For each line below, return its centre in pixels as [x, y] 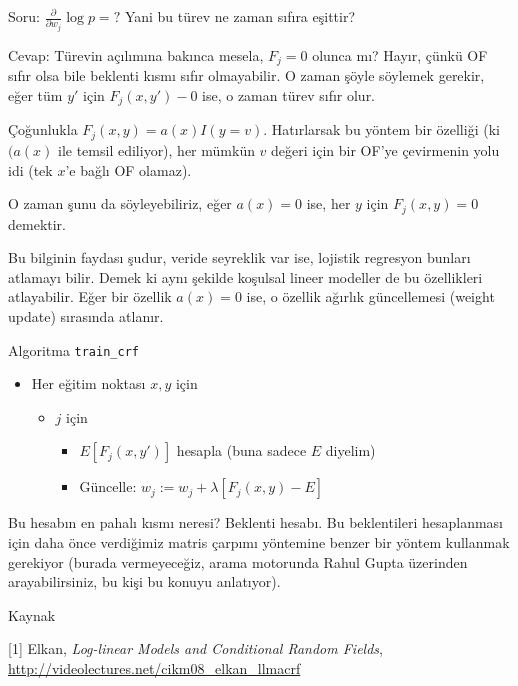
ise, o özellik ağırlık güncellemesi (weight [370, 296]
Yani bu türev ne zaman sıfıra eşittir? [240, 16]
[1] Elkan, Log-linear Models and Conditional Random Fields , [195, 648]
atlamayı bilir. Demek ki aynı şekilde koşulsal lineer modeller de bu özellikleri [245, 276]
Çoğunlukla [43, 129]
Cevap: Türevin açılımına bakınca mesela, [136, 54]
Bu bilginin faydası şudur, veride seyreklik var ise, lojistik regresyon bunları [239, 257]
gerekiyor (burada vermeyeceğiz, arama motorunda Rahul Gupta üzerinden [238, 561]
